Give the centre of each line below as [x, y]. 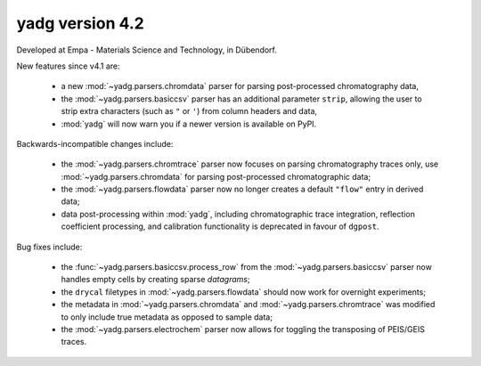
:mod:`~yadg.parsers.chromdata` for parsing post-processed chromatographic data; [216, 176]
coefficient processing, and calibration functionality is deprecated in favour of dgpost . [220, 226]
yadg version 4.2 [80, 23]
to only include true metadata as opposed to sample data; [167, 317]
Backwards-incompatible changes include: [95, 143]
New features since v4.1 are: [68, 66]
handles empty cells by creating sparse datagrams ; [155, 280]
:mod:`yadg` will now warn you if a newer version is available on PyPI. [189, 124]
